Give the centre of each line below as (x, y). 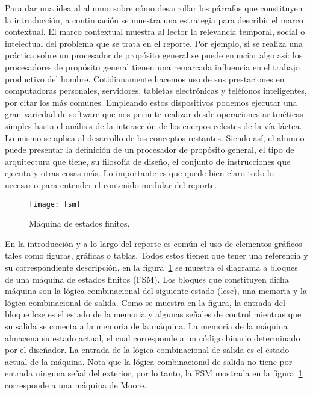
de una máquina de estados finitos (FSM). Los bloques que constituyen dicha (147, 279)
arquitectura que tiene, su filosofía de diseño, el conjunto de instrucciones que (148, 161)
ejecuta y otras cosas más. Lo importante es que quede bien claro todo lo (139, 173)
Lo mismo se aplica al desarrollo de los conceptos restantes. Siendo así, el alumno (155, 137)
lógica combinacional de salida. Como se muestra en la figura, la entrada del (145, 302)
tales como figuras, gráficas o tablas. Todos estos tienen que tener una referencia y (156, 255)
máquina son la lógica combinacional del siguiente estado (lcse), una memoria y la (156, 291)
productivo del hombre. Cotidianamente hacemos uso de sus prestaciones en (145, 78)
